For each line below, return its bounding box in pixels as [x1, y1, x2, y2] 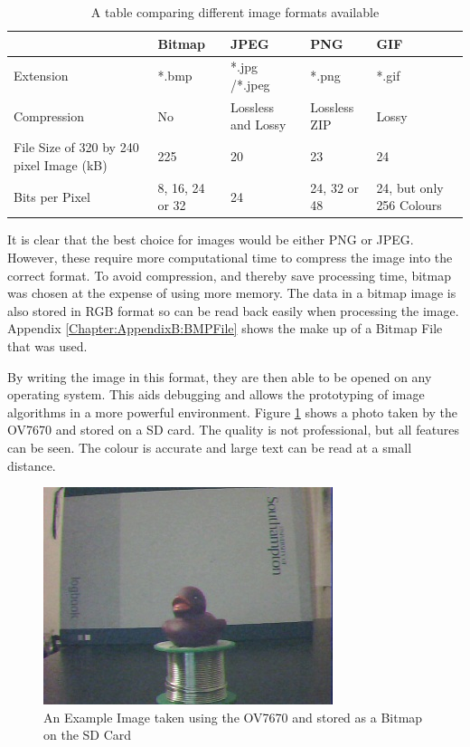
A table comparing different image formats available [90, 3, 380, 21]
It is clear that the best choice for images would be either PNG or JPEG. [7, 230, 414, 249]
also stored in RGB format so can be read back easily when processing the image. [7, 301, 459, 320]
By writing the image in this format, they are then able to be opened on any [7, 367, 432, 386]
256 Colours [376, 196, 442, 215]
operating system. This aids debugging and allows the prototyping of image [7, 385, 425, 404]
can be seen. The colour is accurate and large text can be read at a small [7, 437, 412, 456]
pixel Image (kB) [14, 155, 108, 174]
